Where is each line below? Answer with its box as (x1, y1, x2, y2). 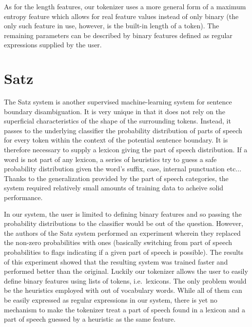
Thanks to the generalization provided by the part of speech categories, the (4, 173, 229, 183)
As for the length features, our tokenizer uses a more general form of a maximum (4, 1, 246, 11)
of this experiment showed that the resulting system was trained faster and (4, 256, 228, 266)
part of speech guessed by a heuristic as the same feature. (4, 314, 176, 324)
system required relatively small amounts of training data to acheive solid (4, 183, 224, 193)
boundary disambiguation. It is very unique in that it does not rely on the (4, 106, 225, 116)
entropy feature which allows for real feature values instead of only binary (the (4, 11, 239, 21)
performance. (4, 192, 43, 203)
